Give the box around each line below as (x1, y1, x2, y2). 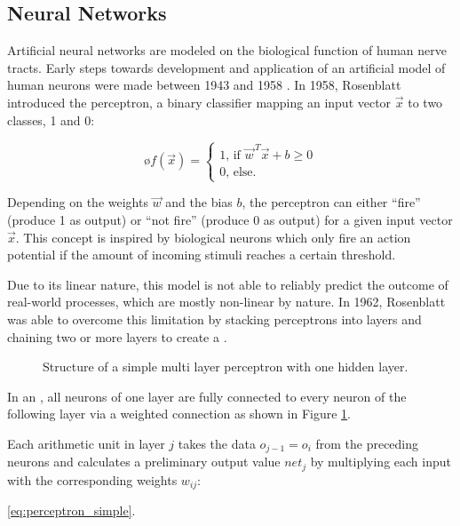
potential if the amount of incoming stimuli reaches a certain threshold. (7, 245, 396, 264)
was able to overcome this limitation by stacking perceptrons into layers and (7, 310, 422, 329)
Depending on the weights (7, 193, 148, 211)
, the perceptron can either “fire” (242, 193, 421, 211)
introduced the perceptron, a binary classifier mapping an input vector (7, 92, 392, 111)
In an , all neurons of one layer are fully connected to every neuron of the (7, 387, 407, 405)
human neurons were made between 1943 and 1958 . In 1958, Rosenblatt (7, 76, 401, 94)
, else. (226, 166, 257, 179)
